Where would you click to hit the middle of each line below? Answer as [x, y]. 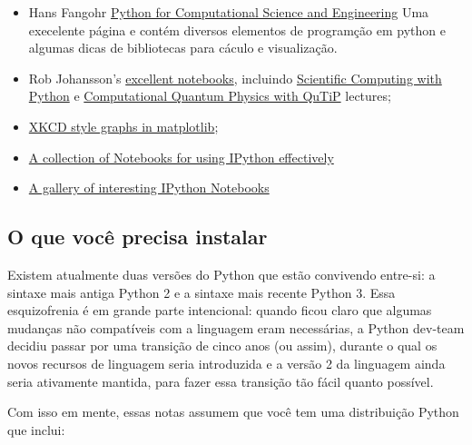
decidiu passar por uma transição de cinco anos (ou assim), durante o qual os [222, 346]
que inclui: [36, 429]
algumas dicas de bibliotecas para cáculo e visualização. [183, 48]
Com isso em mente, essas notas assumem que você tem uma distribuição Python [233, 412]
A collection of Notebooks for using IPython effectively [181, 157]
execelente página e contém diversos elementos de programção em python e [237, 30]
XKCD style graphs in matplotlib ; [123, 126]
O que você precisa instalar [138, 237]
